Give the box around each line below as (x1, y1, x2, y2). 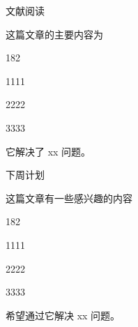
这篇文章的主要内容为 (6, 26, 103, 41)
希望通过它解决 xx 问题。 (6, 307, 121, 322)
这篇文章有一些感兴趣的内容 (6, 190, 132, 205)
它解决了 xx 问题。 (6, 144, 91, 158)
